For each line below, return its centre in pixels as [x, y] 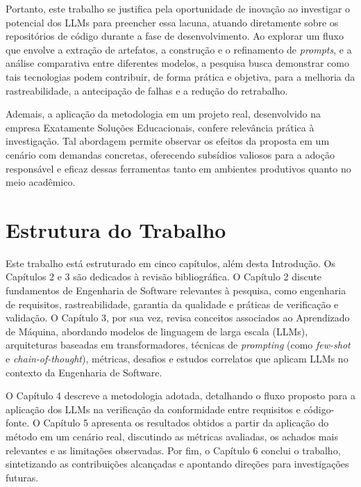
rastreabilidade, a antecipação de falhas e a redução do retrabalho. [147, 90]
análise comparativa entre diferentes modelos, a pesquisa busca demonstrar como [177, 63]
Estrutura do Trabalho [116, 229]
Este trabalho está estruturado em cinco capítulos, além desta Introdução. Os [170, 263]
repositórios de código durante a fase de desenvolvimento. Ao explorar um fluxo [175, 36]
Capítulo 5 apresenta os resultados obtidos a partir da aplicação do [186, 423]
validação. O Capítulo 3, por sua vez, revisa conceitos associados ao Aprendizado [178, 318]
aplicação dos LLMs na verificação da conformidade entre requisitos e [153, 409]
